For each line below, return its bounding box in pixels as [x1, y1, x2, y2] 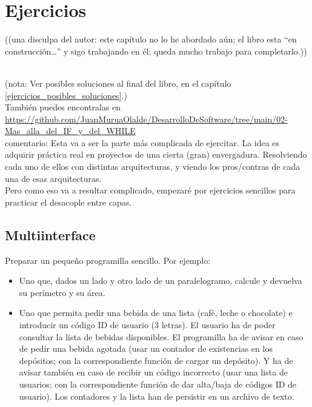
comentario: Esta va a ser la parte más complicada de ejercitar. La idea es [5, 136, 280, 149]
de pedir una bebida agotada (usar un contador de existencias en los [19, 342, 273, 355]
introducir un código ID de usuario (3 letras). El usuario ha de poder [19, 318, 276, 331]
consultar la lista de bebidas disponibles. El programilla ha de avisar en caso [19, 330, 304, 343]
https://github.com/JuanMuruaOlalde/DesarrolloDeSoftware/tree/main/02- [5, 112, 288, 125]
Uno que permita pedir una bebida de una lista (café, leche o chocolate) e [19, 306, 293, 319]
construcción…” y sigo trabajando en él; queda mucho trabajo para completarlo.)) [5, 44, 307, 57]
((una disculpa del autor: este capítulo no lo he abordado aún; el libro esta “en [5, 33, 297, 45]
